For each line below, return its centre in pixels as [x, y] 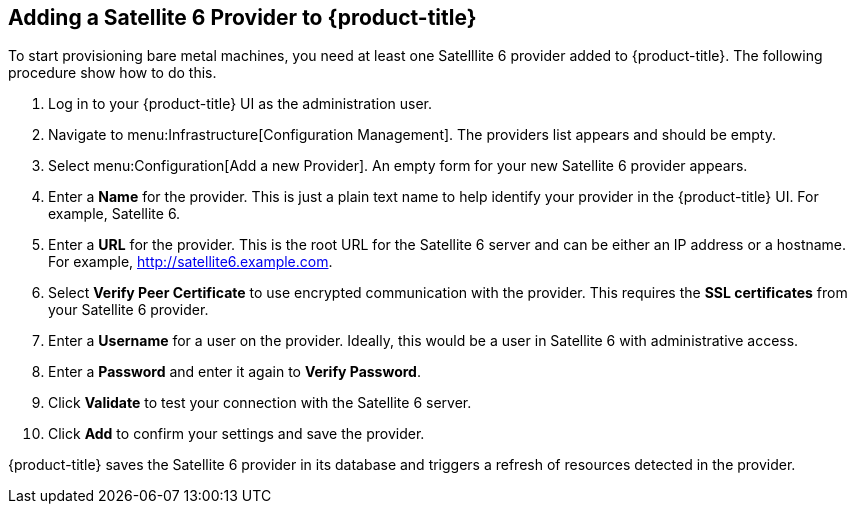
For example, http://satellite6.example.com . [190, 262]
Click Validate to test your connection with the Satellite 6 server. [260, 403]
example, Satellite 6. [114, 214]
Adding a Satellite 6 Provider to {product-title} [242, 17]
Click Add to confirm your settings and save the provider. [236, 434]
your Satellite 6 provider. [128, 310]
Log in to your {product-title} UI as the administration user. [240, 104]
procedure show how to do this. [112, 73]
